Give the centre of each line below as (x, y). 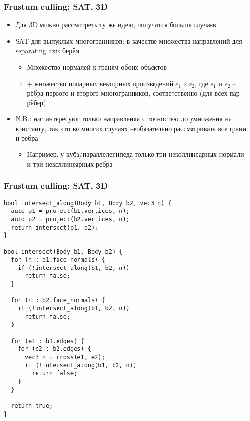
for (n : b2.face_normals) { (58, 300)
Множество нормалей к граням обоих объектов (97, 67)
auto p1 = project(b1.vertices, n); (70, 211)
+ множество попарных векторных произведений (100, 83)
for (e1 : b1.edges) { (48, 341)
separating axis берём (48, 50)
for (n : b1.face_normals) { (58, 260)
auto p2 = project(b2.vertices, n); (70, 219)
